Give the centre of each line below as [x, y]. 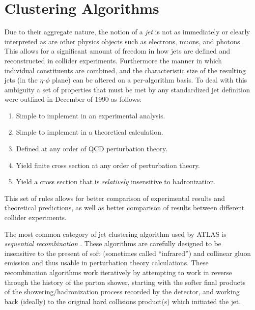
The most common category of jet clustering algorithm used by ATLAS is [115, 234]
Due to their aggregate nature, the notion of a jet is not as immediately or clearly [127, 32]
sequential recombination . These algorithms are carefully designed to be [113, 243]
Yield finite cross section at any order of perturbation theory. [108, 165]
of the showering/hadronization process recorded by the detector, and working [122, 292]
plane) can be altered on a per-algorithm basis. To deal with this [149, 80]
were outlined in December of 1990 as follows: [73, 99]
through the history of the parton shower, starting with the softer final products [125, 282]
